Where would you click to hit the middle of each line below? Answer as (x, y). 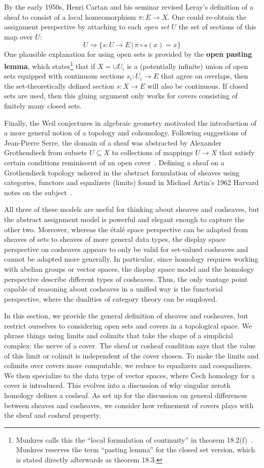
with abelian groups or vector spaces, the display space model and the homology (129, 268)
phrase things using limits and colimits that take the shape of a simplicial (119, 335)
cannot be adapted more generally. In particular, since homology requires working (131, 259)
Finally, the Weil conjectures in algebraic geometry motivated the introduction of (130, 122)
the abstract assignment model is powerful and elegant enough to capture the (124, 219)
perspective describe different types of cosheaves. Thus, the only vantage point (126, 279)
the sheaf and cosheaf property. (53, 415)
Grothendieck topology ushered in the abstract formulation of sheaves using (122, 172)
